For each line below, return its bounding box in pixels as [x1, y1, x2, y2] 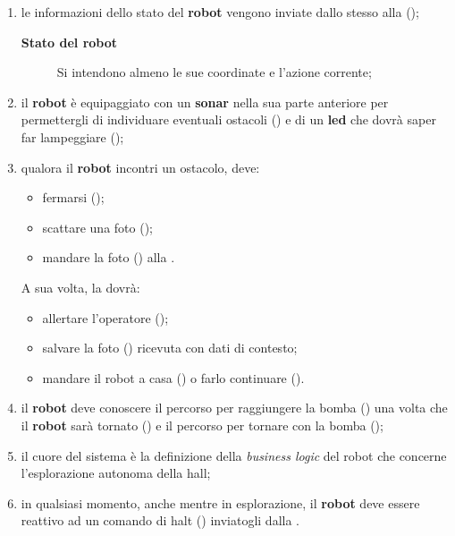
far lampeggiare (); [21, 127, 124, 146]
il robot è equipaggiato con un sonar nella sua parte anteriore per [21, 92, 389, 111]
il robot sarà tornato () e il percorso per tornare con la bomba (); [21, 415, 383, 434]
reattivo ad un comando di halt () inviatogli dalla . [21, 511, 300, 530]
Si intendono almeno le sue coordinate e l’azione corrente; [56, 63, 372, 81]
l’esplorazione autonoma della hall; [21, 464, 211, 482]
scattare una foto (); [42, 217, 153, 236]
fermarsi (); [42, 188, 105, 207]
